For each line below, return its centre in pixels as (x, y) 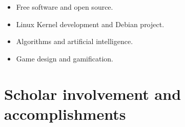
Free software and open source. (65, 7)
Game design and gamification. (65, 58)
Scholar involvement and (93, 93)
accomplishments (65, 113)
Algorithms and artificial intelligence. (75, 41)
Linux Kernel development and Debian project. (90, 24)
